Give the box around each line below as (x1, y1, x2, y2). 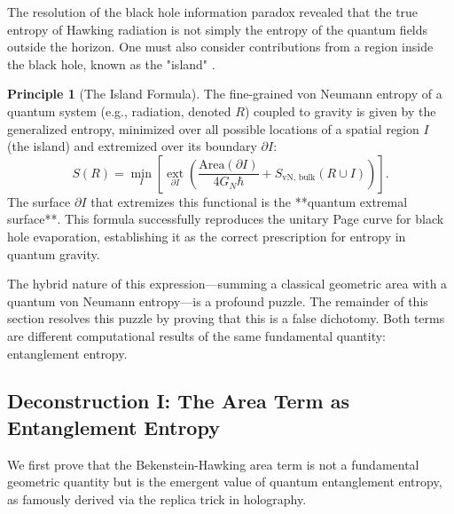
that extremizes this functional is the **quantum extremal (90, 192, 408, 210)
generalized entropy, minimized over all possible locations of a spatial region (7, 119, 419, 138)
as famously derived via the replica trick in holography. (7, 489, 307, 508)
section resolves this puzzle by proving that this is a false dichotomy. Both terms (7, 309, 445, 328)
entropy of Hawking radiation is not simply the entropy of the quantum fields (7, 20, 428, 38)
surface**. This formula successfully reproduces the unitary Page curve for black (7, 210, 444, 228)
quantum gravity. (7, 244, 100, 263)
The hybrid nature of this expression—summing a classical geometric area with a (7, 274, 448, 293)
